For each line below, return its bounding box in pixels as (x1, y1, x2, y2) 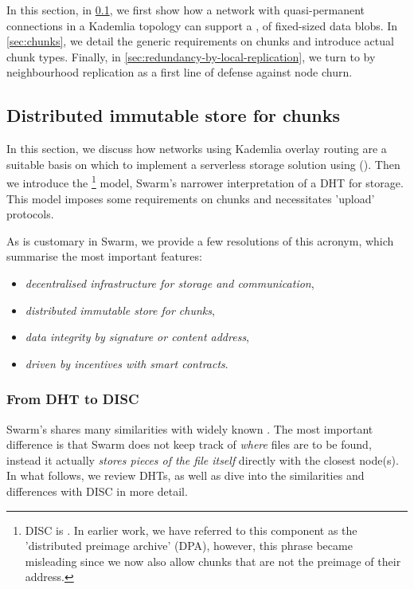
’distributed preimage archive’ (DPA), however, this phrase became (25, 537, 353, 554)
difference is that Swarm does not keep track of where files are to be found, (6, 436, 372, 453)
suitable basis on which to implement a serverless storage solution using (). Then (6, 155, 400, 172)
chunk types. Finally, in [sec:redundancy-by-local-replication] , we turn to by (6, 48, 376, 65)
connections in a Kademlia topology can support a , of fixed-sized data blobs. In (6, 17, 398, 33)
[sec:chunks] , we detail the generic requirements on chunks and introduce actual (6, 33, 394, 49)
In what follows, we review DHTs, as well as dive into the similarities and (6, 467, 365, 484)
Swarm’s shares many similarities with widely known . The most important (6, 420, 373, 437)
